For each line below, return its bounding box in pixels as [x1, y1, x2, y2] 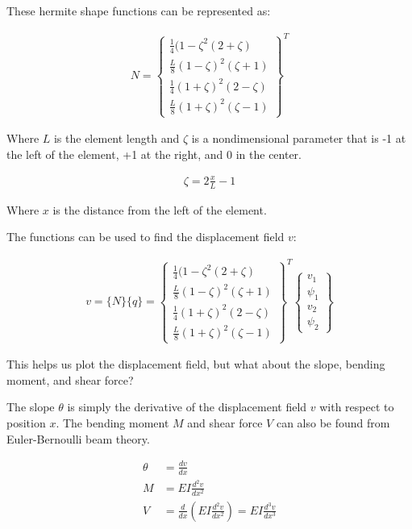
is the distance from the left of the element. [52, 201, 267, 218]
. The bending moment [56, 414, 169, 431]
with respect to [319, 398, 394, 415]
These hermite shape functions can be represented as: [6, 2, 271, 19]
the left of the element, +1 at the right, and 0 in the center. [6, 145, 302, 162]
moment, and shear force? [6, 371, 134, 388]
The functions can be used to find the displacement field [6, 228, 285, 245]
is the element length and [53, 130, 180, 147]
